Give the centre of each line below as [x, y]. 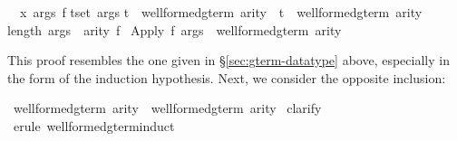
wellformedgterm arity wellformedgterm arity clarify [167, 108]
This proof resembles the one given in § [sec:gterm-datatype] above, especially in [228, 60]
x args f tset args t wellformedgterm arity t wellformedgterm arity [221, 12]
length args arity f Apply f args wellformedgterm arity [175, 29]
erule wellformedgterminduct [94, 125]
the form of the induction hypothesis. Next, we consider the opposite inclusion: [227, 77]
